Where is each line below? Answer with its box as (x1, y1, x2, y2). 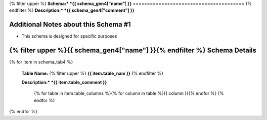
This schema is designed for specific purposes (21, 33, 117, 39)
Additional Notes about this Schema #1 (9, 20, 131, 29)
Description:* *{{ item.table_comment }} (21, 79, 107, 85)
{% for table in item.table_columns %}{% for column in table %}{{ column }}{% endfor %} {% (34, 90, 224, 96)
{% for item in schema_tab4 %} (9, 59, 73, 65)
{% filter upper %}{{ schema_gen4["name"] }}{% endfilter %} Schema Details (9, 46, 257, 55)
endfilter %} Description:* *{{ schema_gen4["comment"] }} (9, 7, 134, 13)
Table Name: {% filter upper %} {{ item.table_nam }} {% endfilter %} (21, 70, 164, 76)
